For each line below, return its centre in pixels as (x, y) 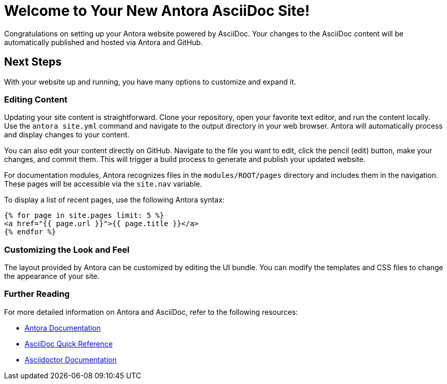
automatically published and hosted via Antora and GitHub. (104, 42)
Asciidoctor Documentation (71, 359)
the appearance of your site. (52, 276)
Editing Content (36, 99)
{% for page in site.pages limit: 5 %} (84, 216)
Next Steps (33, 62)
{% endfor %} (30, 232)
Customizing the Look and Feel (67, 249)
